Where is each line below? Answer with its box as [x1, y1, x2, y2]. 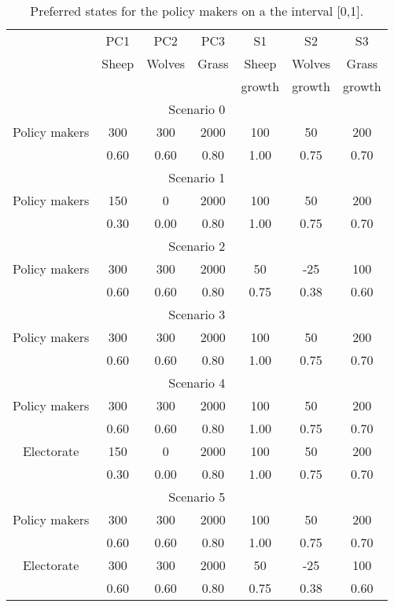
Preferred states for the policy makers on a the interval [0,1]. [30, 2, 364, 20]
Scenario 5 [168, 487, 226, 506]
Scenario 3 [168, 305, 226, 323]
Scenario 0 [168, 100, 226, 118]
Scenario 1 [168, 168, 226, 186]
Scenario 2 [168, 237, 226, 255]
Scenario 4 [168, 373, 226, 392]
